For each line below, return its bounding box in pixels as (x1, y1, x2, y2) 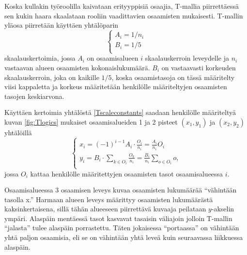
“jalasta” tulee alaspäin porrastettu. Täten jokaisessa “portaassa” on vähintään (4, 223, 239, 233)
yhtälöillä (4, 127, 32, 137)
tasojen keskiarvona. (4, 91, 64, 101)
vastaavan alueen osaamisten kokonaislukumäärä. (4, 62, 150, 72)
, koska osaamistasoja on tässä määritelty (111, 72, 235, 82)
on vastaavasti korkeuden (161, 62, 236, 72)
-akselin (211, 204, 234, 214)
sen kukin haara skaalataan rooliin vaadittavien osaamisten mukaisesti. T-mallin (4, 10, 243, 20)
